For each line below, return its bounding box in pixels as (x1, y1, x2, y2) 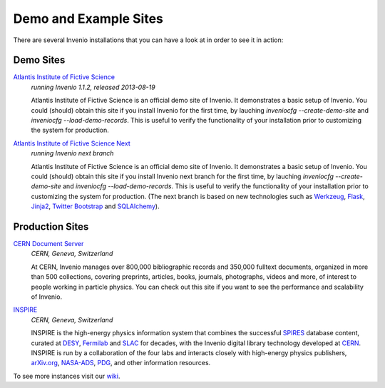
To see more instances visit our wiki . (13, 372, 120, 380)
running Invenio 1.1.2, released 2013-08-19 (31, 83, 156, 91)
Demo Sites (13, 54, 66, 66)
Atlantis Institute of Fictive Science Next (13, 139, 131, 148)
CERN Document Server (13, 240, 84, 248)
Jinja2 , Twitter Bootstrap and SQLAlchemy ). (31, 202, 160, 210)
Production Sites (13, 220, 89, 233)
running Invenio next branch (31, 149, 114, 158)
